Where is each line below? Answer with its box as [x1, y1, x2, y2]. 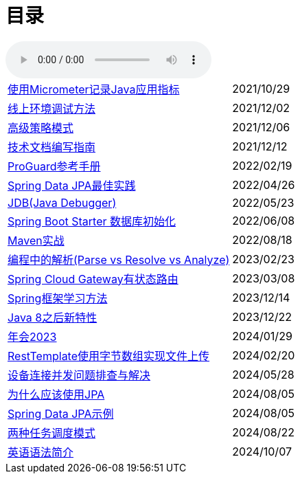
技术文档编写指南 [8, 140, 96, 154]
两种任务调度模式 [8, 425, 96, 440]
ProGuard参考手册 [8, 159, 101, 173]
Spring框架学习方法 [8, 291, 108, 305]
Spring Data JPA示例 [8, 406, 114, 421]
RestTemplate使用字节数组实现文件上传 [8, 348, 210, 363]
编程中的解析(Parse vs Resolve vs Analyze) [8, 252, 230, 267]
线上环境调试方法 [8, 101, 96, 115]
